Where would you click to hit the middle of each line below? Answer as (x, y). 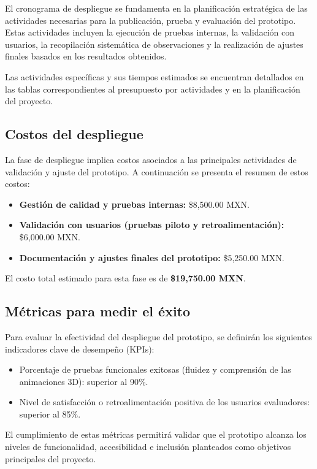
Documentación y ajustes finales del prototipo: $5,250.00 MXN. (152, 257)
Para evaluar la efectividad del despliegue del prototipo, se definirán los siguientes (158, 336)
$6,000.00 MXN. (50, 236)
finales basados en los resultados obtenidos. (86, 56)
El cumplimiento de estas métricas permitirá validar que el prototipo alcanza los (156, 434)
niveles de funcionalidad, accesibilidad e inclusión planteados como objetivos (148, 447)
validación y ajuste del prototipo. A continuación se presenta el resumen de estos (157, 171)
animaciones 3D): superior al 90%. (84, 381)
